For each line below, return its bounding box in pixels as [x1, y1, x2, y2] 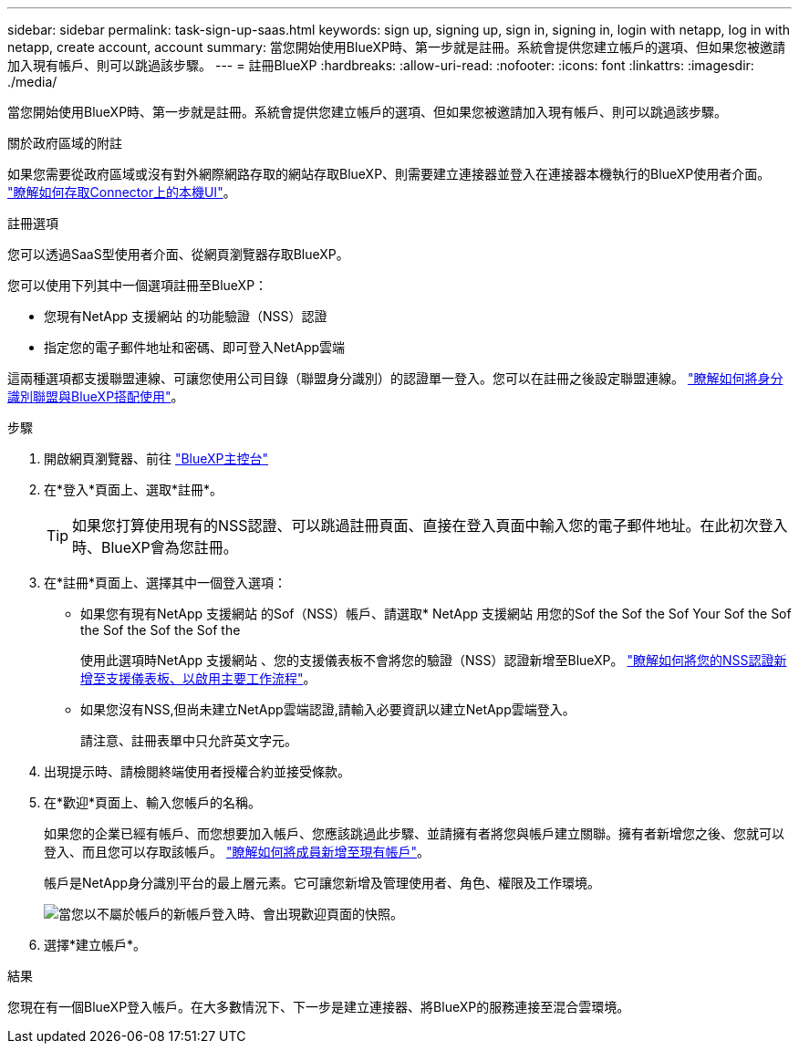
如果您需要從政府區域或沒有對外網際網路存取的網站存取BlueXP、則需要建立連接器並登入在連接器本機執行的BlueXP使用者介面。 [7, 166, 771, 182]
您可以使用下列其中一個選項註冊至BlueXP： [7, 277, 268, 293]
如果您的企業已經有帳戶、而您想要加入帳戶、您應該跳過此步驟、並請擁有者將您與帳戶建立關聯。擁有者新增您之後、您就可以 [44, 826, 784, 841]
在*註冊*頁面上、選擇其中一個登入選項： [44, 575, 287, 590]
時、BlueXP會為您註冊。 [72, 538, 238, 557]
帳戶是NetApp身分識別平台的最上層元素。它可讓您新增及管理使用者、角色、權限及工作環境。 [44, 875, 601, 890]
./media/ [7, 74, 57, 89]
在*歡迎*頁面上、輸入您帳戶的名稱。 [44, 795, 262, 810]
